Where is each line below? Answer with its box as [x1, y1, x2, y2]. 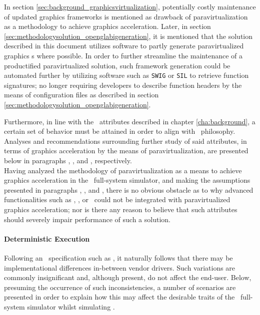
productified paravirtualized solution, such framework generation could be [4, 60, 230, 70]
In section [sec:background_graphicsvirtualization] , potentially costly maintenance [4, 1, 256, 11]
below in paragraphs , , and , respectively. [4, 155, 132, 165]
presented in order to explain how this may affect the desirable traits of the [4, 292, 235, 302]
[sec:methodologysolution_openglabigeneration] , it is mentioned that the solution [4, 30, 253, 41]
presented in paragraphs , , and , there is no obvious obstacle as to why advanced [4, 184, 253, 195]
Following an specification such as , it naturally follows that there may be [4, 252, 233, 263]
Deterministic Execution [4, 233, 90, 244]
